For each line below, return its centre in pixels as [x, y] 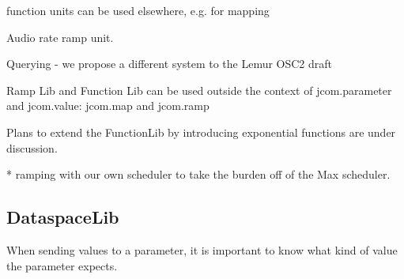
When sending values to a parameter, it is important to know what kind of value [202, 249]
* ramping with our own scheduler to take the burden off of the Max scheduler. [198, 174]
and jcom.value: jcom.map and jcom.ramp [108, 106]
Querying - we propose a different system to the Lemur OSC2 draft [170, 64]
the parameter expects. [62, 265]
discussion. [32, 147]
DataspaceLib [63, 217]
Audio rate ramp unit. [60, 37]
